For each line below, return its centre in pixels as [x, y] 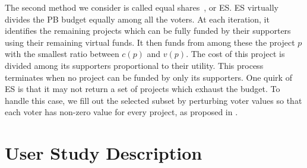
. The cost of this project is [235, 54]
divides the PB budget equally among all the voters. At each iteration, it [137, 19]
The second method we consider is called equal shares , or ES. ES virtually [142, 7]
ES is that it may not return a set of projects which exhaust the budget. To [143, 89]
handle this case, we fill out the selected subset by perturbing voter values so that [153, 100]
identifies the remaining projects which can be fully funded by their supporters [148, 31]
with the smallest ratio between [62, 54]
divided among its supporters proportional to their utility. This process [134, 65]
